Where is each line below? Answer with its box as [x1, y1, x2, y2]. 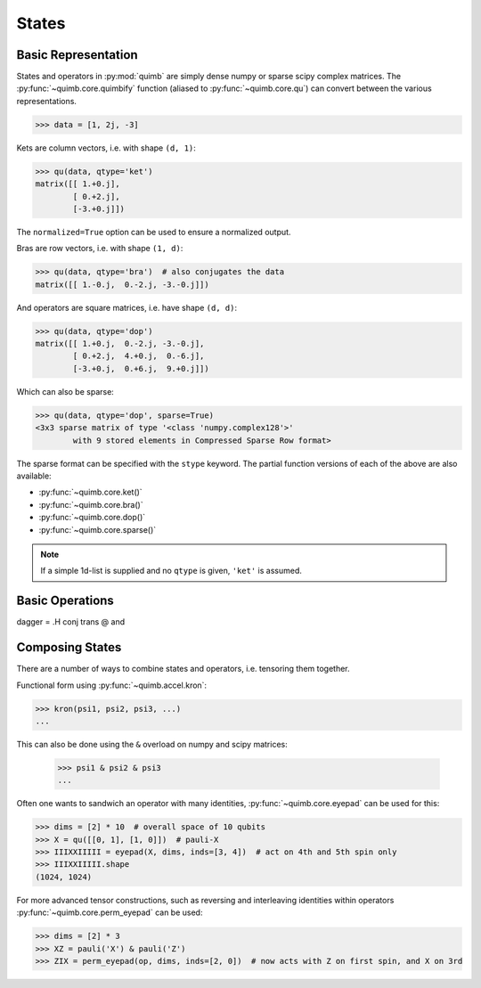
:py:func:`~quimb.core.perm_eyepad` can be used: [16, 907, 203, 918]
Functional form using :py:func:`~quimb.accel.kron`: [16, 680, 208, 690]
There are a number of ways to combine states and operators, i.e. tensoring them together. [16, 664, 351, 674]
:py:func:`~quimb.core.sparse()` [38, 524, 157, 535]
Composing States [16, 640, 122, 655]
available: [16, 470, 53, 481]
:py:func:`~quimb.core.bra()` [38, 499, 143, 510]
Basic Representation [16, 47, 138, 62]
